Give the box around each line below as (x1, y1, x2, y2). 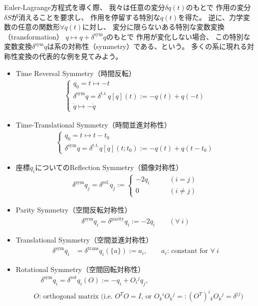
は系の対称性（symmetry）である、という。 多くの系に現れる (47, 41, 247, 51)
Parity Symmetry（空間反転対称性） (15, 204, 132, 215)
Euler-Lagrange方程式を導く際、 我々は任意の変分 (4, 2, 165, 12)
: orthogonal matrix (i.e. (39, 293, 113, 300)
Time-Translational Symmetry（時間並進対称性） (15, 119, 171, 130)
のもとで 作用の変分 (186, 2, 251, 12)
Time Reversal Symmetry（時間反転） (15, 67, 136, 78)
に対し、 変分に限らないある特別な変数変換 (82, 21, 225, 32)
